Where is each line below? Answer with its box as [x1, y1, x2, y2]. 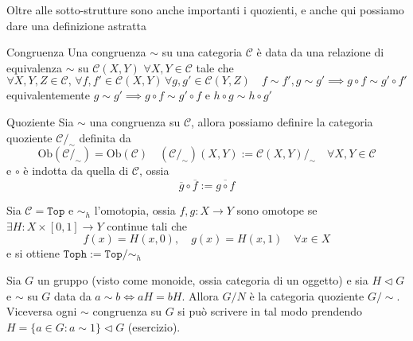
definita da [79, 129, 131, 145]
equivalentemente [6, 87, 90, 103]
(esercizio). [127, 318, 181, 335]
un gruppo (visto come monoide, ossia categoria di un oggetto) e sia [37, 271, 368, 288]
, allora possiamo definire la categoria [191, 113, 373, 130]
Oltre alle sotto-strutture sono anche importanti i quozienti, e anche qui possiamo [6, 2, 404, 17]
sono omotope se [236, 202, 318, 219]
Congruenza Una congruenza [6, 44, 146, 60]
